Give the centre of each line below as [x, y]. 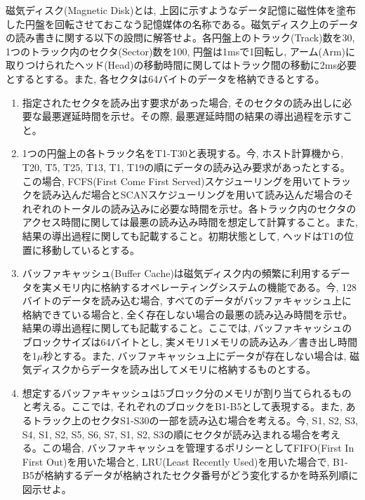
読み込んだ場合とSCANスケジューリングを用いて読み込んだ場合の [193, 195]
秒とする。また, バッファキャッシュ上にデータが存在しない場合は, [195, 355]
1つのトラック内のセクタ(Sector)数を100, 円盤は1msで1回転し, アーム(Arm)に [181, 51]
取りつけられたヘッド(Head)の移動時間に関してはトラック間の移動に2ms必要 [181, 65]
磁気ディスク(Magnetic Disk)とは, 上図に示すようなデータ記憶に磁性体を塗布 [181, 10]
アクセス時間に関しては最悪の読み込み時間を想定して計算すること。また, [190, 222]
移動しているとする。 [91, 249]
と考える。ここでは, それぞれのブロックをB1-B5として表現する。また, [182, 406]
